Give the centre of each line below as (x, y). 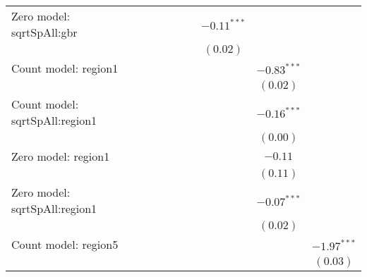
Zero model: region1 (61, 156)
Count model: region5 (65, 244)
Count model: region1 (65, 68)
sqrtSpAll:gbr (44, 32)
